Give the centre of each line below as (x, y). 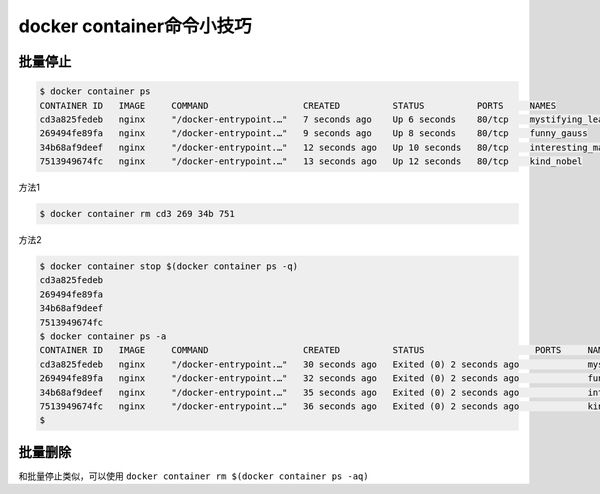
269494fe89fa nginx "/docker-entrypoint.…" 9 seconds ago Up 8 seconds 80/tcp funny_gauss (314, 133)
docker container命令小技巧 (135, 26)
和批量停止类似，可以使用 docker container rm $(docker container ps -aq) (193, 476)
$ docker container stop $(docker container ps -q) (169, 266)
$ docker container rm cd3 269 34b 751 (137, 214)
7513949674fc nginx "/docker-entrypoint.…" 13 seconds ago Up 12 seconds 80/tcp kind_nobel (311, 161)
